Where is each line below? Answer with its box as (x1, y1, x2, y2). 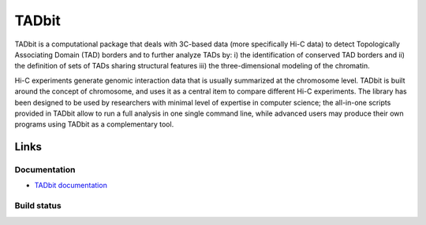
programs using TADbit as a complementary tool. (14, 120, 174, 129)
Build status (14, 201, 62, 212)
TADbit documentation (34, 181, 108, 190)
